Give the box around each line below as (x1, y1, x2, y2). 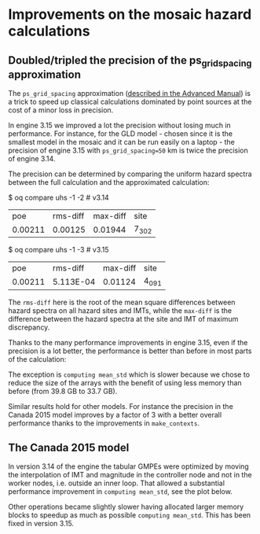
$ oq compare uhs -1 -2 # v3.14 (8, 193, 110, 202)
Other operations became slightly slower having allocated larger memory (8, 502, 244, 512)
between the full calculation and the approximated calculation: (8, 178, 210, 187)
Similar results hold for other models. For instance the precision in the (8, 401, 233, 411)
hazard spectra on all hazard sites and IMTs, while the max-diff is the (8, 305, 233, 315)
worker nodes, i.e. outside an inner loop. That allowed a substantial (8, 478, 225, 488)
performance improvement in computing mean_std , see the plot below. (8, 487, 233, 496)
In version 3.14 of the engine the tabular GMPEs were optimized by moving (8, 462, 249, 471)
